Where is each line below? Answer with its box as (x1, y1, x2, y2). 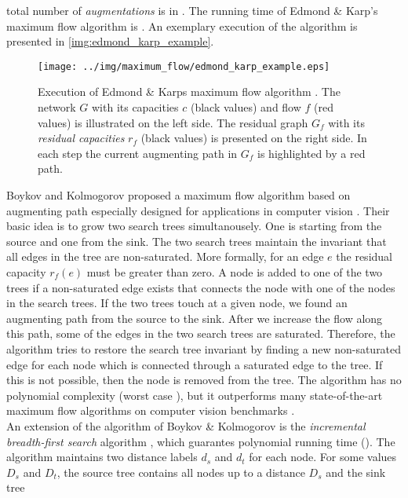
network (38, 99, 76, 115)
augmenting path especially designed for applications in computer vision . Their (6, 202, 390, 218)
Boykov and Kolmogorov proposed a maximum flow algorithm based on (6, 187, 351, 203)
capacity (6, 263, 46, 280)
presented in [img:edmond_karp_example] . (6, 33, 214, 49)
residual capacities (38, 130, 125, 146)
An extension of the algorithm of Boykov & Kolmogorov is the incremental (6, 417, 366, 434)
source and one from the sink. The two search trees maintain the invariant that (6, 233, 387, 249)
